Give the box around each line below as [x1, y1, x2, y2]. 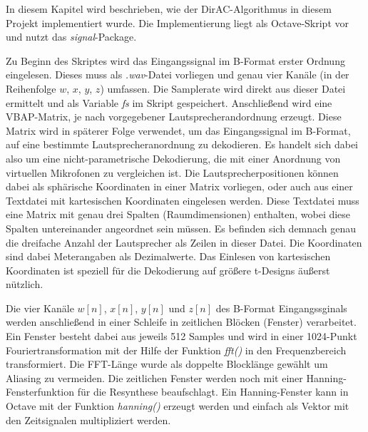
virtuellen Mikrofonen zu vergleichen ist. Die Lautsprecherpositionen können [6, 165, 339, 180]
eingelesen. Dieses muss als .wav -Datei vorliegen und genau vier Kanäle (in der [6, 67, 349, 82]
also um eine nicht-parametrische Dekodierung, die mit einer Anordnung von [6, 150, 341, 165]
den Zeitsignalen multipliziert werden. [6, 412, 171, 427]
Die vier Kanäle [6, 300, 74, 315]
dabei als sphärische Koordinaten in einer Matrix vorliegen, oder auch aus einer [6, 179, 353, 194]
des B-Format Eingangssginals [215, 300, 347, 315]
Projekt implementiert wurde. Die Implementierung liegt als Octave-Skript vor [6, 15, 349, 30]
